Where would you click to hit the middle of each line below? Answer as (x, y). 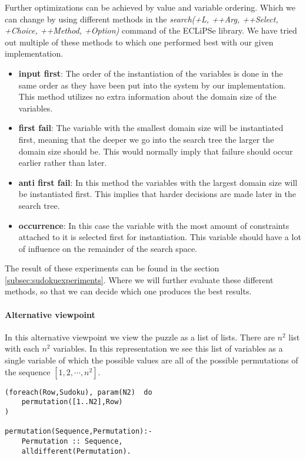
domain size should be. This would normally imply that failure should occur (156, 151)
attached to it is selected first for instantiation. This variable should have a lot (160, 237)
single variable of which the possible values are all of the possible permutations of (152, 360)
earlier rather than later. (63, 163)
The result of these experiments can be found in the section (112, 268)
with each (22, 348)
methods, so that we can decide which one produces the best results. (128, 291)
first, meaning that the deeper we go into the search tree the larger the (146, 139)
